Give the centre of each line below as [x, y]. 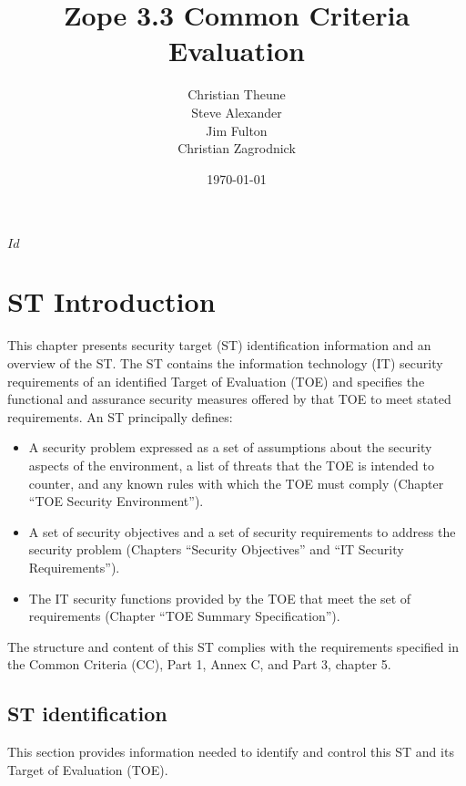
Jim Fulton [237, 130]
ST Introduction [111, 301]
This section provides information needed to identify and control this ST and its [231, 752]
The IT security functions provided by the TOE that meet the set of [220, 598]
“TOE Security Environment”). [116, 501]
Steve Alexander [237, 112]
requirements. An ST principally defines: [120, 416]
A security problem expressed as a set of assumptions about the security [230, 447]
